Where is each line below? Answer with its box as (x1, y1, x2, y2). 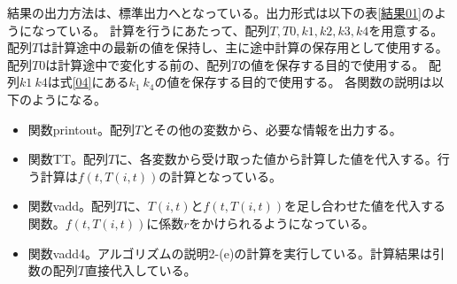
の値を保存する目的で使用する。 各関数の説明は (154, 73, 432, 91)
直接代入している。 (84, 261, 197, 280)
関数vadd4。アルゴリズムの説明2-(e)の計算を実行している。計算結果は (27, 243, 432, 262)
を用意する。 (368, 20, 444, 39)
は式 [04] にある (47, 73, 129, 91)
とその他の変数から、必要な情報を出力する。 (142, 119, 402, 138)
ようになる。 (31, 89, 106, 108)
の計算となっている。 (159, 166, 283, 185)
